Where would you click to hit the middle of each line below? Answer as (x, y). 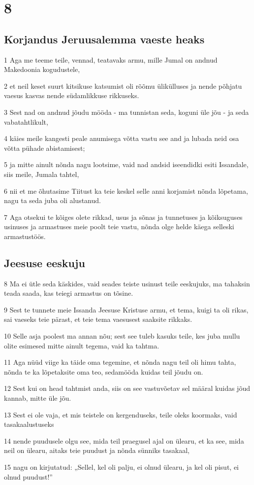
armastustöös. (25, 236)
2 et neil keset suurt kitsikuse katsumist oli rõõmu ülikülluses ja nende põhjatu (123, 86)
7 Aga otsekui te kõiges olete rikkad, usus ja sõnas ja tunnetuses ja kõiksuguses (123, 217)
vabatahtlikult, (26, 121)
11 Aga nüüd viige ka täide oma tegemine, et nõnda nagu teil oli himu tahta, (120, 362)
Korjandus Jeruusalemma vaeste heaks (104, 39)
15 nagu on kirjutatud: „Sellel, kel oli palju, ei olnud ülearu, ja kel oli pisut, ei (122, 467)
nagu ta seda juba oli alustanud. (52, 200)
